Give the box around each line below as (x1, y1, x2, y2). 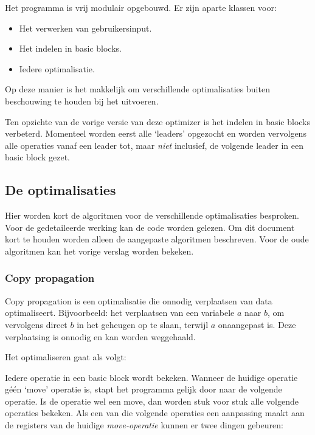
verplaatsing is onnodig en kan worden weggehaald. (5, 330, 196, 343)
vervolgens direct (5, 318, 67, 331)
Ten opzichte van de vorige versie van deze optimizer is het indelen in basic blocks (5, 115, 311, 128)
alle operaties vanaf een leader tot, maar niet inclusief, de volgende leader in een (5, 139, 304, 151)
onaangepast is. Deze (218, 318, 296, 331)
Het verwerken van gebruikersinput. (19, 21, 152, 34)
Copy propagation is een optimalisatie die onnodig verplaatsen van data (5, 294, 272, 307)
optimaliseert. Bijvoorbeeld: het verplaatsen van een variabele (5, 306, 235, 319)
